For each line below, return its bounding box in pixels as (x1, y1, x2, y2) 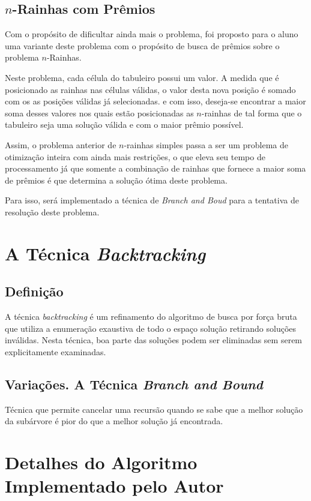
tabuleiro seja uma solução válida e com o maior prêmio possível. (5, 118, 244, 131)
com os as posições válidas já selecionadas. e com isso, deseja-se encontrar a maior (5, 95, 306, 107)
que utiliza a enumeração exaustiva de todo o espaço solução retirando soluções (5, 322, 297, 334)
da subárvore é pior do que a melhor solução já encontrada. (5, 415, 223, 427)
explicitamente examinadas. (5, 345, 106, 358)
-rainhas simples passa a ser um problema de (124, 138, 288, 151)
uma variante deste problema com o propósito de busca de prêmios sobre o (5, 39, 280, 52)
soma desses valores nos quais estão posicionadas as (5, 106, 194, 119)
